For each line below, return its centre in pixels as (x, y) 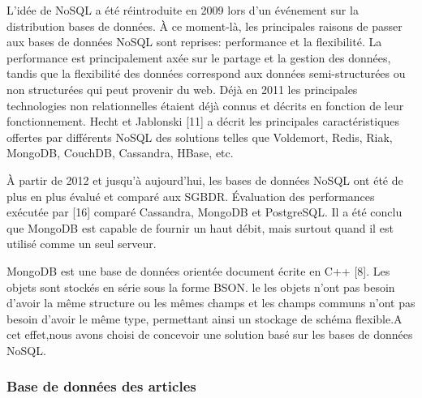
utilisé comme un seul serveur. (82, 244)
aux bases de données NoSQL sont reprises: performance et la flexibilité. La (194, 42)
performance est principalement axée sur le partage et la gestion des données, (199, 57)
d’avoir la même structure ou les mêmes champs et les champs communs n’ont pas (211, 303)
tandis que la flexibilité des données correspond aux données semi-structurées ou (206, 73)
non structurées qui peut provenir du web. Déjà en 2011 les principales (182, 89)
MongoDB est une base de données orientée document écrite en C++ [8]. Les (198, 270)
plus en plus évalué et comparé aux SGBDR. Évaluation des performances (191, 196)
